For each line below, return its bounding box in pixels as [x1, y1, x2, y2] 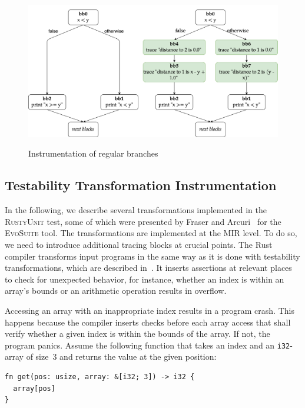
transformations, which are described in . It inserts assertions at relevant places [5, 261, 292, 274]
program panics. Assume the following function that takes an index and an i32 [5, 339, 290, 351]
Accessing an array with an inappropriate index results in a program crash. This [5, 304, 294, 316]
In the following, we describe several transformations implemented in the [5, 204, 267, 216]
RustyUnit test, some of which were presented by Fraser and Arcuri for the [5, 215, 281, 227]
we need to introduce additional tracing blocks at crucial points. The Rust [5, 238, 273, 250]
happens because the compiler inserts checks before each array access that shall [5, 316, 291, 328]
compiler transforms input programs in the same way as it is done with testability [5, 250, 300, 262]
